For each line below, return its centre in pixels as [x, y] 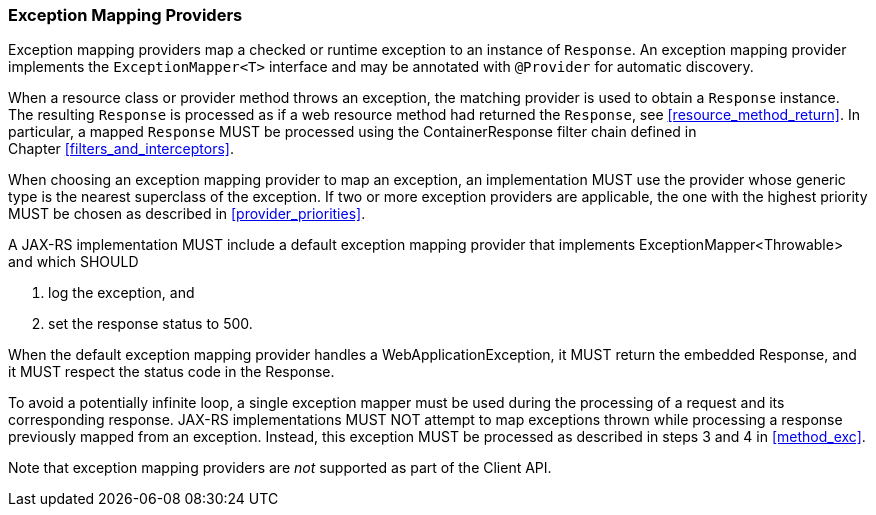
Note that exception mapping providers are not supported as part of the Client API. [280, 468]
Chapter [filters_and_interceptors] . [121, 149]
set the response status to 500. [150, 324]
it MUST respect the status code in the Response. [171, 372]
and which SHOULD [73, 262]
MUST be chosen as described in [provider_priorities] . [187, 214]
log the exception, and [121, 293]
